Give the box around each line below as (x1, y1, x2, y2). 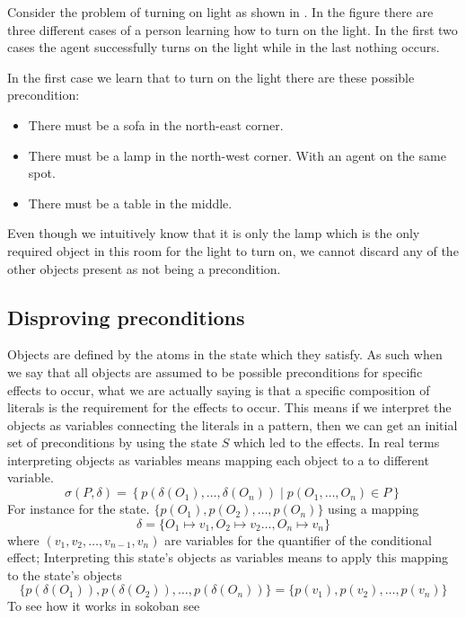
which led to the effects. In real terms (233, 433, 440, 452)
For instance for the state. (7, 499, 150, 518)
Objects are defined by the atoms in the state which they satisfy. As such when (7, 345, 443, 364)
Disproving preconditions (7, 303, 245, 331)
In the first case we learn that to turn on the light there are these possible (7, 67, 415, 86)
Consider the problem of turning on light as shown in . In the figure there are (7, 3, 434, 21)
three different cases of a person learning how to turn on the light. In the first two (7, 20, 458, 39)
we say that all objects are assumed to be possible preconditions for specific (7, 362, 423, 381)
